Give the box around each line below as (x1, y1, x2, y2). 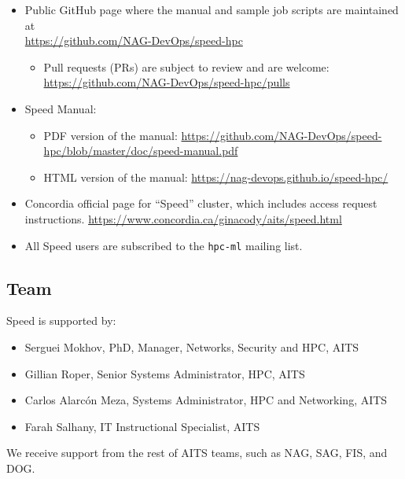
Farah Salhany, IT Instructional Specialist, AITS (24, 418, 260, 434)
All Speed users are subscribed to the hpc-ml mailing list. (24, 237, 303, 253)
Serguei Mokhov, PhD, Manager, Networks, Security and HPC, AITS (24, 338, 359, 355)
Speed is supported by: (6, 312, 116, 329)
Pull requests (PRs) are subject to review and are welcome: (43, 58, 330, 75)
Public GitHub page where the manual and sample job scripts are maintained (24, 2, 399, 17)
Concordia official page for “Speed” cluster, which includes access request (24, 195, 377, 212)
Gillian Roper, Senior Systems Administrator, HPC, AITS (24, 365, 305, 381)
